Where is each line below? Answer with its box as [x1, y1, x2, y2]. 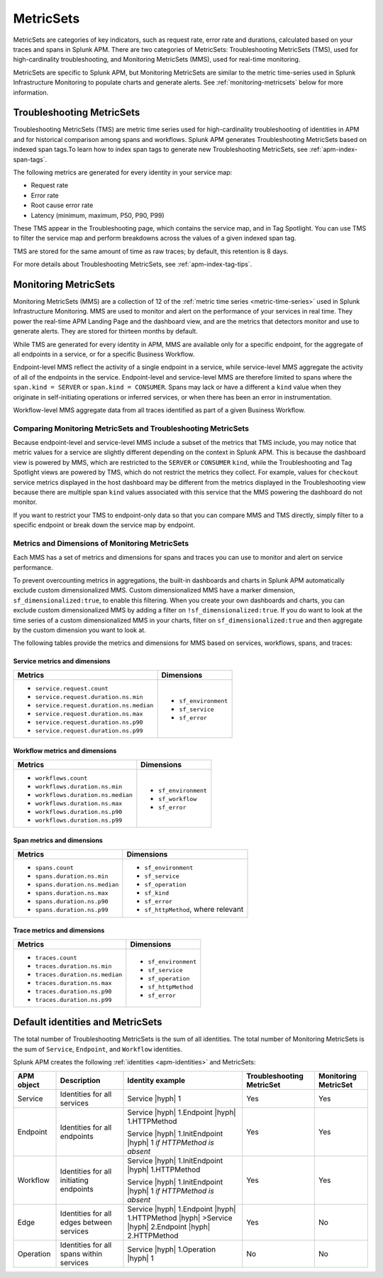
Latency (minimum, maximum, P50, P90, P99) [30, 211, 165, 219]
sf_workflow [158, 795, 197, 803]
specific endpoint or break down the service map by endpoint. [13, 521, 195, 529]
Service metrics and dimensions [13, 657, 111, 666]
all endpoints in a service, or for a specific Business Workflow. [13, 350, 195, 358]
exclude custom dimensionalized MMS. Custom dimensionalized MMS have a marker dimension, [13, 586, 296, 595]
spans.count [35, 864, 74, 872]
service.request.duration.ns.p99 [35, 727, 143, 734]
